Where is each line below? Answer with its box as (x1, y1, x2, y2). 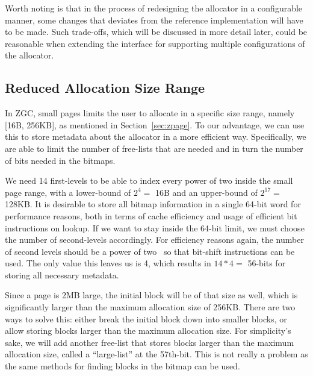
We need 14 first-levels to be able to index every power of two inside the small (5, 174, 293, 187)
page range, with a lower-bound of (5, 186, 131, 198)
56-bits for (247, 257, 286, 269)
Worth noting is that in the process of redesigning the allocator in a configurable (5, 2, 303, 14)
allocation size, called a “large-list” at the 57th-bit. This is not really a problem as (5, 348, 308, 360)
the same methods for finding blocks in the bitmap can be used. (5, 360, 240, 372)
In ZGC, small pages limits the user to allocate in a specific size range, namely (5, 107, 295, 119)
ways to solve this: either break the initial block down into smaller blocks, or (5, 312, 287, 325)
